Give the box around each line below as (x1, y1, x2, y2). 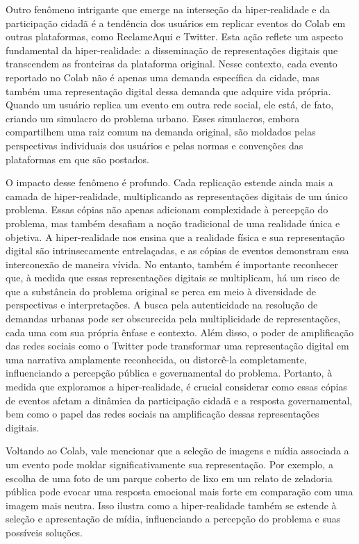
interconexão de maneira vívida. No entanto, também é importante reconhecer (6, 256, 338, 271)
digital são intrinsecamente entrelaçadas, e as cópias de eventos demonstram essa (6, 243, 349, 258)
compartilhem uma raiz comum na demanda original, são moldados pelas (6, 124, 316, 139)
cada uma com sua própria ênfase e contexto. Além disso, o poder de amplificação (6, 324, 354, 339)
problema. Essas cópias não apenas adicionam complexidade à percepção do (6, 202, 328, 217)
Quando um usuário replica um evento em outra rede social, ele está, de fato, (6, 97, 334, 112)
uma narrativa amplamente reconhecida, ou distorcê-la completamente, (6, 352, 307, 366)
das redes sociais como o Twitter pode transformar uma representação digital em (6, 338, 349, 353)
